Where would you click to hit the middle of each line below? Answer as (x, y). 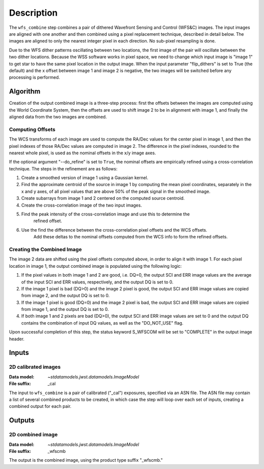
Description (33, 13)
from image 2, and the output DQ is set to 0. (66, 296)
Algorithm (25, 91)
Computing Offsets (32, 129)
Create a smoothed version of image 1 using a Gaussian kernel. (85, 178)
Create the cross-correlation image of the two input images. (82, 205)
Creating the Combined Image (45, 249)
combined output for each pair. (40, 406)
